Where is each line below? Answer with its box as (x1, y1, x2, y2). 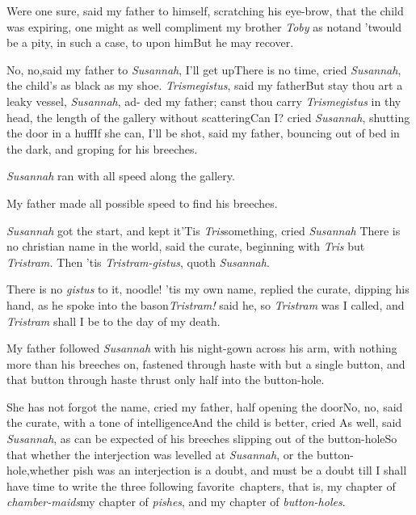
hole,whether (6, 462, 69, 479)
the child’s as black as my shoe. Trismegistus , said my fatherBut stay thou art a (6, 77, 403, 94)
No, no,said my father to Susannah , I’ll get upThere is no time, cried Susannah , (6, 61, 401, 78)
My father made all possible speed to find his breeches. (6, 194, 278, 211)
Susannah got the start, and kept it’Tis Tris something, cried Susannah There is (6, 222, 401, 239)
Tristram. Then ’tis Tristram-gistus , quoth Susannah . (6, 253, 270, 270)
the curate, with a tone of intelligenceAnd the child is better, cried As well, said (6, 414, 402, 431)
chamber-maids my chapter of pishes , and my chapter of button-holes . (6, 493, 346, 510)
